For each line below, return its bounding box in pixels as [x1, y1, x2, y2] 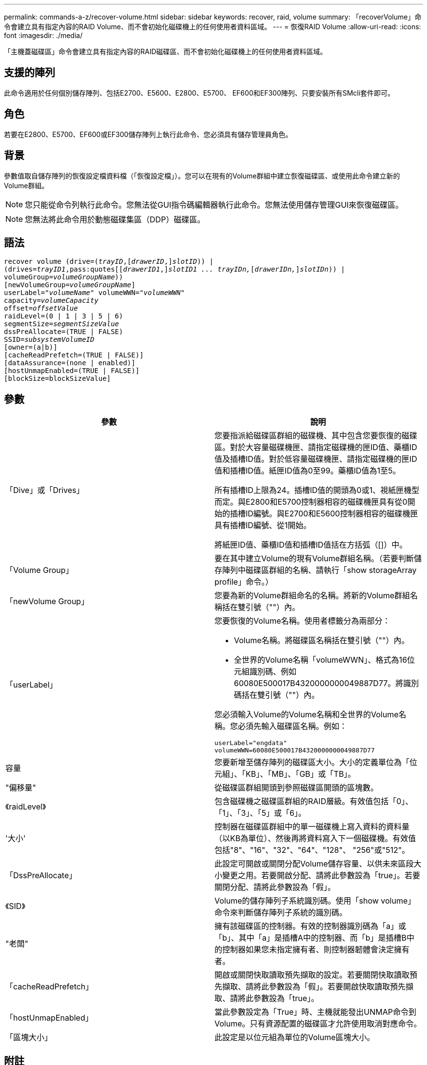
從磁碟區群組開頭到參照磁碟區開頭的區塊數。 [214, 783, 379, 793]
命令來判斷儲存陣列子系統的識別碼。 [214, 907, 348, 918]
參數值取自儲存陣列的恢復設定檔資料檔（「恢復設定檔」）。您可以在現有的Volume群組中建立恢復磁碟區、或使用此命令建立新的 [4, 171, 400, 180]
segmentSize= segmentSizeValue [4, 320, 119, 328]
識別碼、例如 [250, 667, 297, 677]
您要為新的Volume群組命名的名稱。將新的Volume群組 [214, 591, 410, 601]
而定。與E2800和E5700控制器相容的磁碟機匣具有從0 [214, 497, 408, 507]
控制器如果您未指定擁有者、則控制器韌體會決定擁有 [222, 945, 410, 955]
